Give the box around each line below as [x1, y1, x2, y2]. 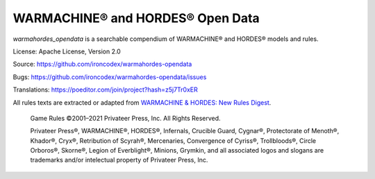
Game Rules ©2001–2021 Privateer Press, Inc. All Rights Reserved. [30, 114, 222, 122]
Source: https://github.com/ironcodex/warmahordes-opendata [12, 60, 192, 69]
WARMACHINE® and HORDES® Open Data [12, 10, 260, 26]
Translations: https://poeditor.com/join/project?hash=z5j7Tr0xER [12, 85, 198, 94]
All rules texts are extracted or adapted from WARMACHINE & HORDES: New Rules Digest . [12, 98, 272, 107]
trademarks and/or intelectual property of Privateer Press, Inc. [30, 156, 208, 164]
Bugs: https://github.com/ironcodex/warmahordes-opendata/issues [12, 73, 207, 81]
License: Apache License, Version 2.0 [12, 47, 121, 56]
